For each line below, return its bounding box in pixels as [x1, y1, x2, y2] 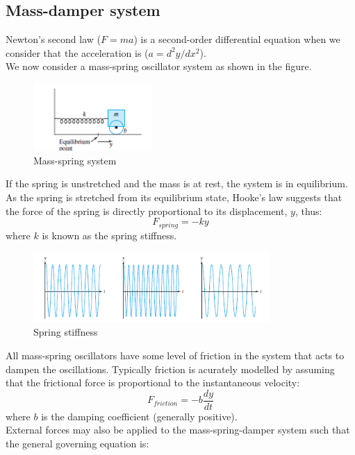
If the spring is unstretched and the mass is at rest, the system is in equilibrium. [6, 176, 348, 191]
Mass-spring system [33, 153, 117, 167]
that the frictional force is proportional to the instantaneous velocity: [6, 375, 300, 390]
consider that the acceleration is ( [6, 45, 149, 60]
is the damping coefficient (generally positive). [41, 409, 238, 423]
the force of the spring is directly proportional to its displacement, [6, 203, 288, 218]
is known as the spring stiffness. [42, 227, 177, 242]
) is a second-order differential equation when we [133, 32, 340, 46]
